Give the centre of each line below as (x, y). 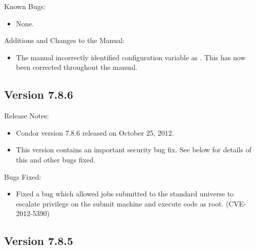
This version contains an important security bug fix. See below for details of (134, 150)
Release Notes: (27, 116)
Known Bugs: (25, 6)
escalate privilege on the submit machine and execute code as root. (120, 203)
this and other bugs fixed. (56, 159)
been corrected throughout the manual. (77, 67)
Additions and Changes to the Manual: (65, 40)
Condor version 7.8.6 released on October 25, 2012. (95, 132)
